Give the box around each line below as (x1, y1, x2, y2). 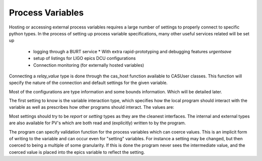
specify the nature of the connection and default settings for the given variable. (9, 80, 168, 86)
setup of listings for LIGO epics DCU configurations (33, 56, 136, 61)
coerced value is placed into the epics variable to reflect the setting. (9, 149, 145, 155)
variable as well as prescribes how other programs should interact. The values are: (9, 104, 175, 110)
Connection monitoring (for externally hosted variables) (33, 62, 144, 68)
